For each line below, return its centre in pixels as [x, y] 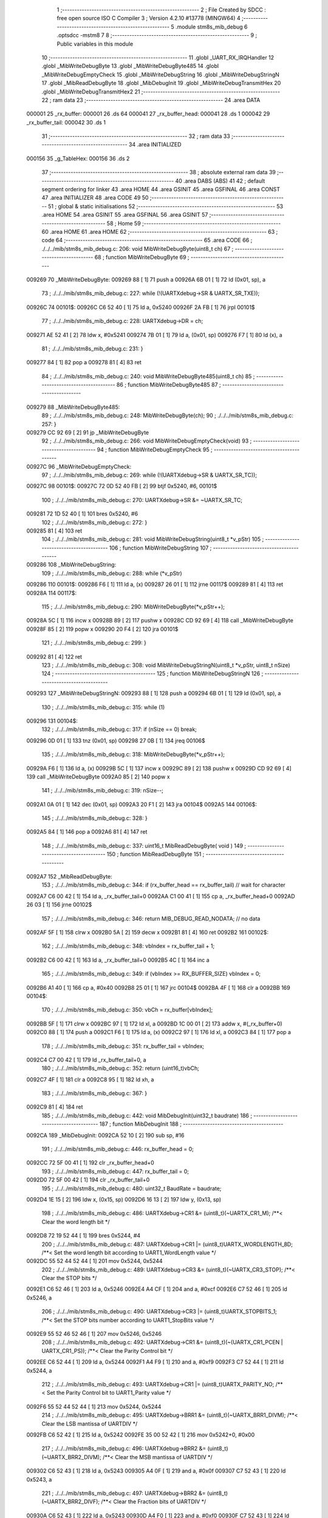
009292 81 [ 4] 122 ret [54, 656]
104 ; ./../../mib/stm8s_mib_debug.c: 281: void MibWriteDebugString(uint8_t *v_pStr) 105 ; [153, 539]
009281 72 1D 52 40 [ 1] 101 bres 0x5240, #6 [82, 514]
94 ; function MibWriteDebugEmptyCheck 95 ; [155, 449]
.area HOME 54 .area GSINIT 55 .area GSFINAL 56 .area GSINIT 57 [125, 215]
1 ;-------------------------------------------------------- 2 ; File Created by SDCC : [162, 10]
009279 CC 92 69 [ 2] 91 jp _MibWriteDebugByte [87, 433]
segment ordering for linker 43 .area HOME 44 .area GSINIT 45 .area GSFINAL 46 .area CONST [161, 189]
